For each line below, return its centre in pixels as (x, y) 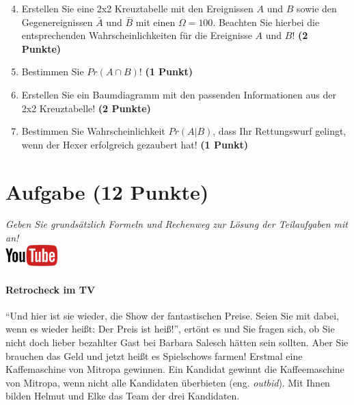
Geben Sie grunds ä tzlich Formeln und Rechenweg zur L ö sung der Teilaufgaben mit (177, 224)
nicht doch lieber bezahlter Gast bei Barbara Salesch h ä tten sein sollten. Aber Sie (177, 342)
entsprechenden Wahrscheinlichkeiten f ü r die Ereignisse (137, 35)
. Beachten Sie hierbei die (266, 22)
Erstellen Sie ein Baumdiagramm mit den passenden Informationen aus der (179, 94)
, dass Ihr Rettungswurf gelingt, (280, 131)
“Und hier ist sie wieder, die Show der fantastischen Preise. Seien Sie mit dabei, (172, 315)
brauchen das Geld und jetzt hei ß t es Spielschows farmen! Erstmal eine (154, 355)
